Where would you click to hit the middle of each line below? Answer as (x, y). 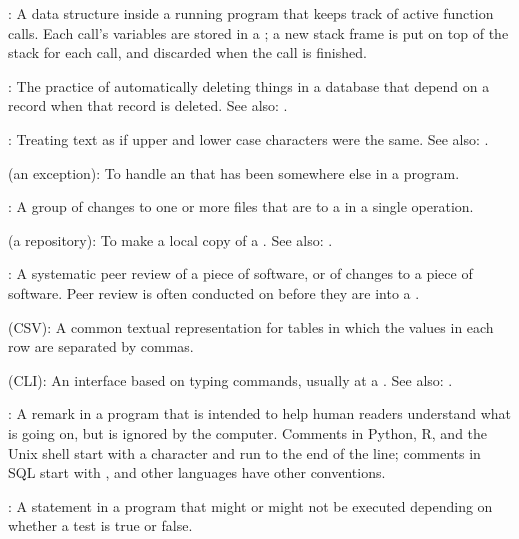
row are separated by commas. (101, 346)
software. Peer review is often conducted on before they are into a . (214, 292)
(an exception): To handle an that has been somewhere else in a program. (234, 172)
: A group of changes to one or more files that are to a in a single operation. (241, 206)
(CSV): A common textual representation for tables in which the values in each (251, 326)
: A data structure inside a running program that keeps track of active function (251, 13)
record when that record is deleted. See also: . (148, 105)
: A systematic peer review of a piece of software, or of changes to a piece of (240, 273)
